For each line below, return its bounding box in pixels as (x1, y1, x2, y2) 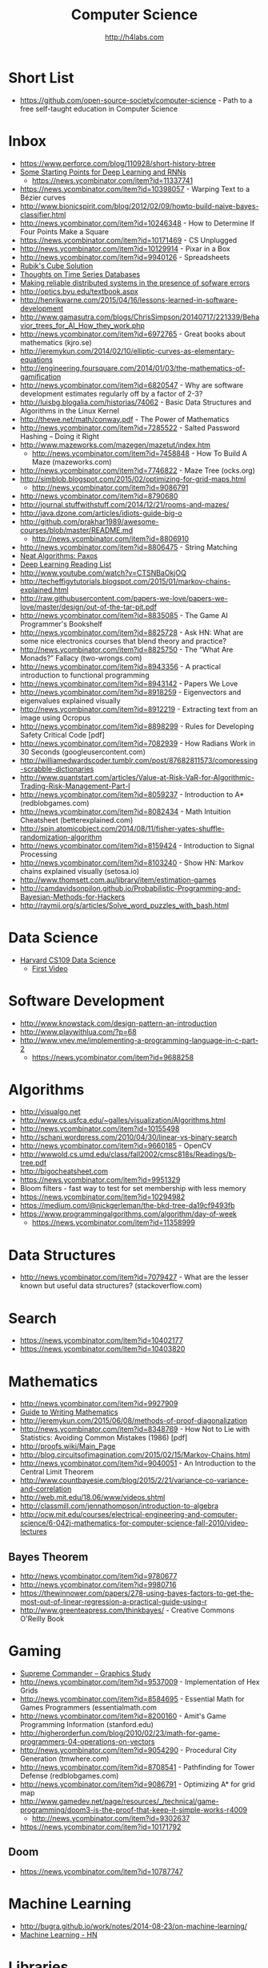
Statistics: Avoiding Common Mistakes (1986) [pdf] (19, 1433, 188, 1442)
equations (19, 355, 54, 364)
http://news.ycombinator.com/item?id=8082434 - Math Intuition (19, 807, 231, 816)
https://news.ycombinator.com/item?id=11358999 (31, 1218, 196, 1227)
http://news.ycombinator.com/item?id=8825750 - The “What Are (19, 644, 234, 654)
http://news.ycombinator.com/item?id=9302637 (31, 1814, 190, 1823)
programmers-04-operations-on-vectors (19, 1737, 155, 1746)
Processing (19, 849, 58, 859)
